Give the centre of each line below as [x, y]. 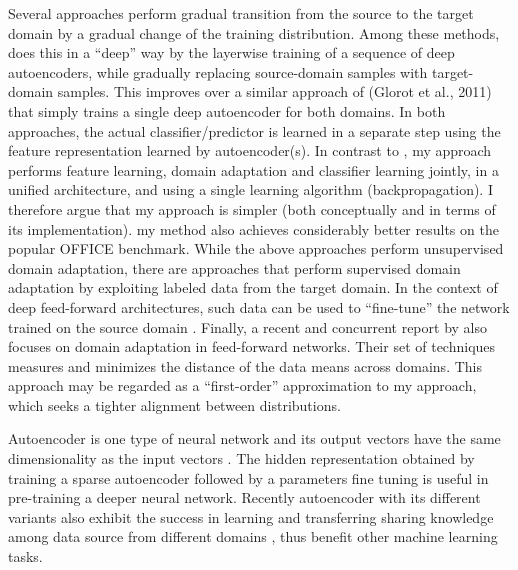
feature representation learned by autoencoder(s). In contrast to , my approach [250, 150]
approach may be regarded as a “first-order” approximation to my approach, [242, 385]
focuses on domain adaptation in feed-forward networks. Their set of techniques [252, 346]
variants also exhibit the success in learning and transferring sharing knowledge [251, 516]
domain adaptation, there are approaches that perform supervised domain [234, 267]
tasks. [25, 556]
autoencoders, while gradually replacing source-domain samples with [218, 71]
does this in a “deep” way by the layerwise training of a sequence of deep [231, 52]
